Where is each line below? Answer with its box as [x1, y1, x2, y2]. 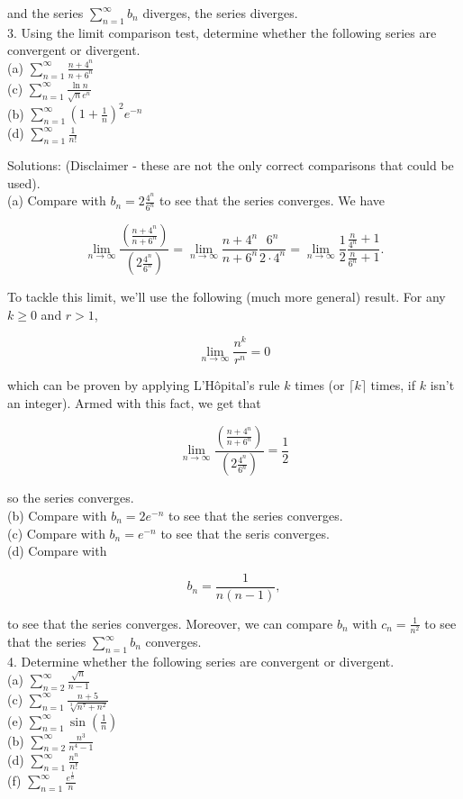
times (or [295, 376, 345, 395]
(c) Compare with [7, 523, 105, 542]
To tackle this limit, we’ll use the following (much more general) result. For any [7, 287, 446, 306]
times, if [370, 376, 416, 395]
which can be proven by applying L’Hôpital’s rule [7, 376, 280, 395]
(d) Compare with [7, 541, 107, 560]
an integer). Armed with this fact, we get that [7, 393, 261, 412]
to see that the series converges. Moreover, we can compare [7, 613, 333, 632]
